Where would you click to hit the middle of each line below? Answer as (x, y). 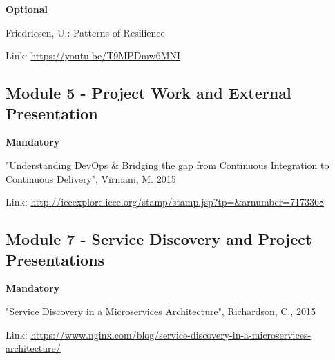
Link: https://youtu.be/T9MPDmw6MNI (93, 56)
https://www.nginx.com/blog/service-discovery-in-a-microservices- (171, 334)
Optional (27, 9)
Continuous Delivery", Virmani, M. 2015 (91, 178)
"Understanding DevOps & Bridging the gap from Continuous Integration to (167, 164)
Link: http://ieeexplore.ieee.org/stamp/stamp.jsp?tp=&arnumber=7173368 (165, 202)
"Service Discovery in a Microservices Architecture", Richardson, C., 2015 (161, 311)
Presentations (55, 259)
